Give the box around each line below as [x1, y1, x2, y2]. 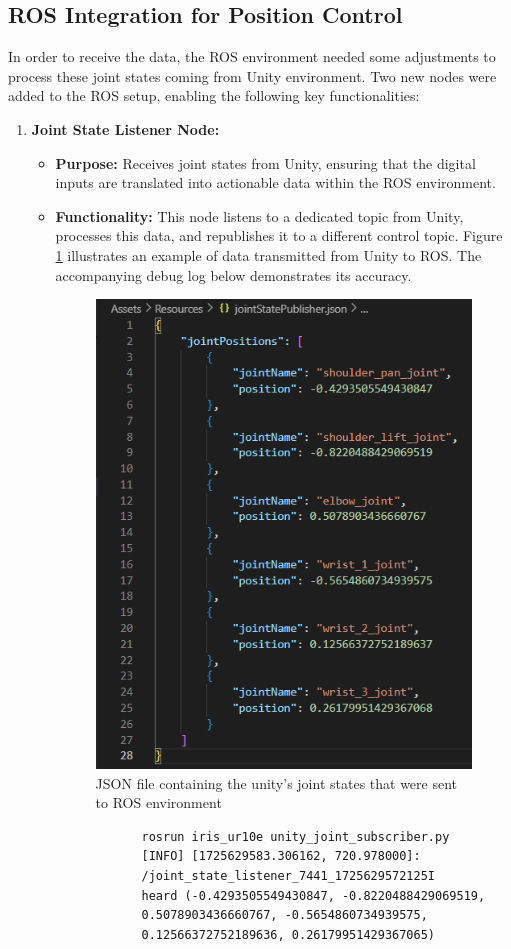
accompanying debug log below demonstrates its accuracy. [55, 264, 412, 285]
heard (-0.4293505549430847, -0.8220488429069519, [141, 888, 486, 903]
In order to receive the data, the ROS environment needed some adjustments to [8, 46, 496, 67]
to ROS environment [95, 792, 222, 813]
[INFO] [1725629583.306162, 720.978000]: [141, 849, 421, 864]
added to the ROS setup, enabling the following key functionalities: [8, 85, 420, 106]
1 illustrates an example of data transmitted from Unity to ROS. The [55, 244, 482, 265]
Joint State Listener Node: [31, 118, 220, 139]
